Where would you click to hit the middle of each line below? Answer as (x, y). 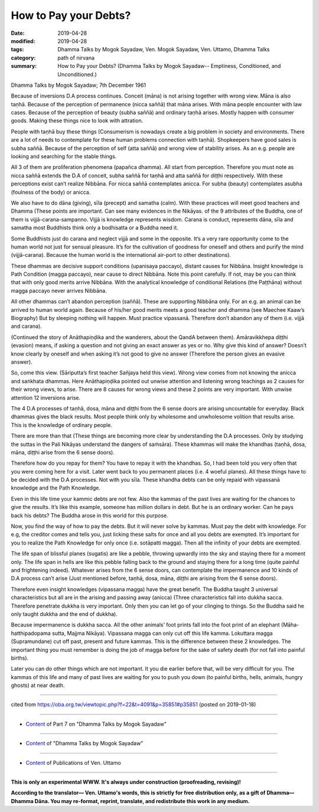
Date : (18, 33)
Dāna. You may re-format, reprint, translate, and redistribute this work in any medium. (142, 801)
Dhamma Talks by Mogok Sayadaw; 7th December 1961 (79, 85)
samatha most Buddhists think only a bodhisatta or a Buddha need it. (95, 228)
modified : (23, 41)
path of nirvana (76, 58)
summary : (24, 66)
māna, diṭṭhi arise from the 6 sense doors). (63, 452)
